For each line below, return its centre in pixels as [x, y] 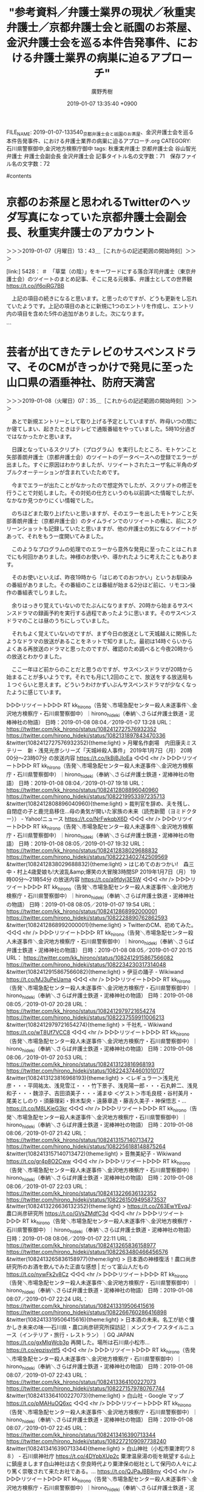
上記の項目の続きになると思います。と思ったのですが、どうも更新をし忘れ [104, 298]
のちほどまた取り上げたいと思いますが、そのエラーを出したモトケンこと [102, 513]
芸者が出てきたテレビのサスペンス [91, 352]
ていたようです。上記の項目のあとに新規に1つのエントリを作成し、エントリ [100, 306]
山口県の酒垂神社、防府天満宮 [81, 383]
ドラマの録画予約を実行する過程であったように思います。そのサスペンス [107, 613]
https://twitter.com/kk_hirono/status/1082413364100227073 [81, 1382]
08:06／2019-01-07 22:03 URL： [48, 1186]
